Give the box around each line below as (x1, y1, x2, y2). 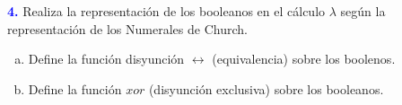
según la (340, 2, 386, 20)
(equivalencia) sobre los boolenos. (212, 49, 396, 68)
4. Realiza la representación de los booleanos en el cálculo (7, 2, 326, 20)
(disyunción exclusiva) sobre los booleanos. (148, 79, 384, 98)
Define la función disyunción (28, 49, 185, 68)
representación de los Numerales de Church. (7, 19, 248, 38)
